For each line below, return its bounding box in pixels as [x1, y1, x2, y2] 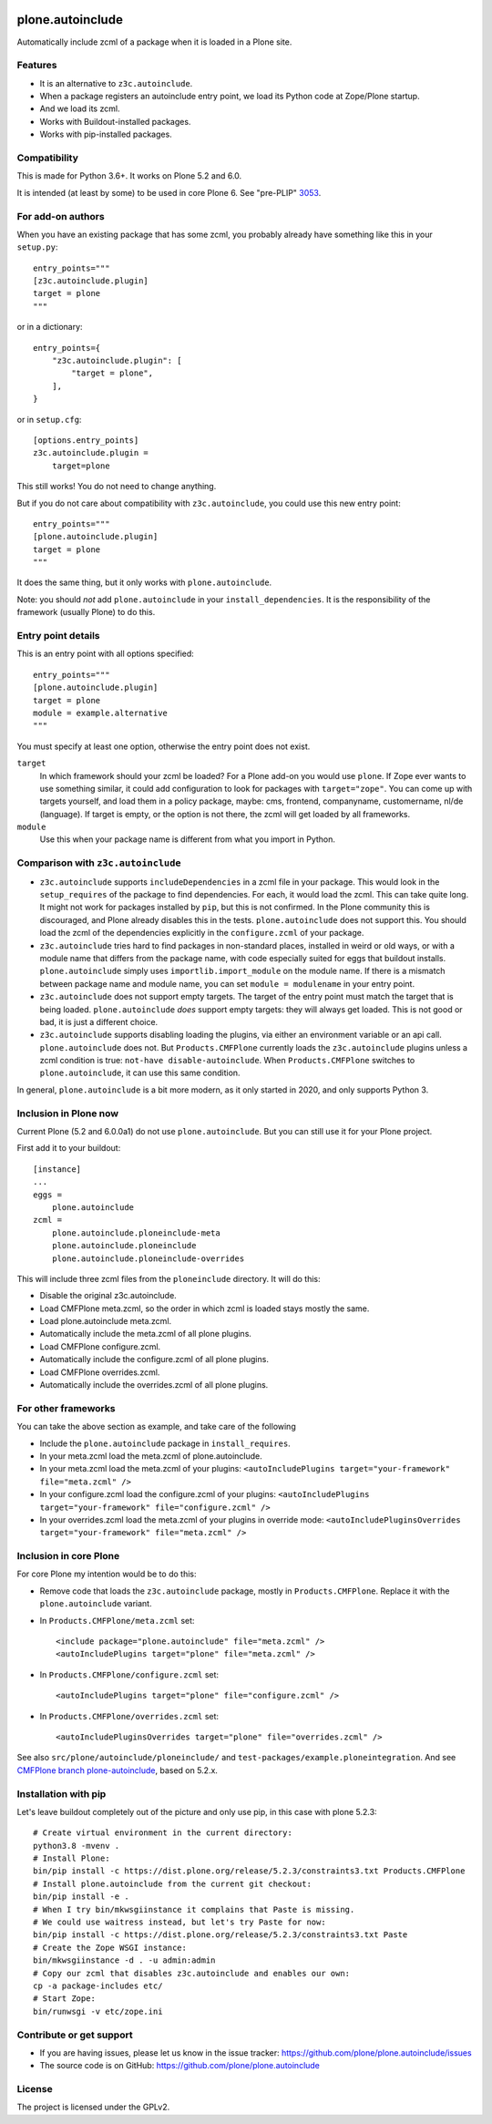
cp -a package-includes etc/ [33, 1980, 163, 1991]
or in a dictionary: [16, 322, 83, 333]
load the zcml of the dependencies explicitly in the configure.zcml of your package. [39, 928, 364, 939]
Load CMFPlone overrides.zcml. [39, 1367, 160, 1378]
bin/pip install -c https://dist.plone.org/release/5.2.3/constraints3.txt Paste [33, 1930, 408, 1940]
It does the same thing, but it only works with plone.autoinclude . [16, 577, 272, 588]
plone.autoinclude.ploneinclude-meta [51, 1227, 220, 1238]
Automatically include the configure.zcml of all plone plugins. [39, 1354, 269, 1365]
